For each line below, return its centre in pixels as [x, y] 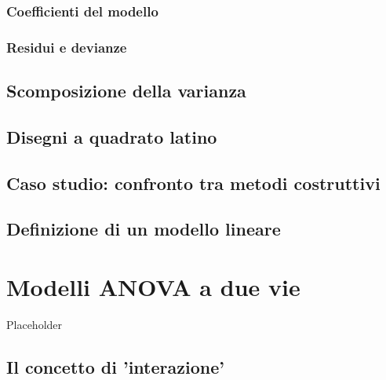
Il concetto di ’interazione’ [115, 366]
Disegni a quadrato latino [112, 136]
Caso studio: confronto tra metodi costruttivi [193, 183]
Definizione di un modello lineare [144, 229]
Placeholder [35, 324]
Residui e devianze [67, 47]
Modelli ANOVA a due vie [153, 287]
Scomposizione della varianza [126, 91]
